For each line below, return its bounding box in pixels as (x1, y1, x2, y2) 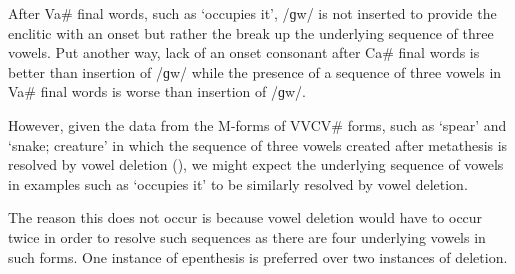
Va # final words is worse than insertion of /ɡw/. (8, 81, 306, 102)
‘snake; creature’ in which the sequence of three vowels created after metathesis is (8, 134, 508, 155)
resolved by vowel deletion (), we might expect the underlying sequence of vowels (8, 154, 504, 175)
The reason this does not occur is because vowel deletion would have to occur (8, 207, 483, 228)
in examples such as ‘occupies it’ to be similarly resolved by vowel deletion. (8, 173, 468, 194)
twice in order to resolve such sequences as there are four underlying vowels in (8, 226, 486, 247)
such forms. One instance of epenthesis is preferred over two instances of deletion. (8, 246, 508, 267)
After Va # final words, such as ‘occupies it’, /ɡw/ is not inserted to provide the (8, 3, 497, 23)
